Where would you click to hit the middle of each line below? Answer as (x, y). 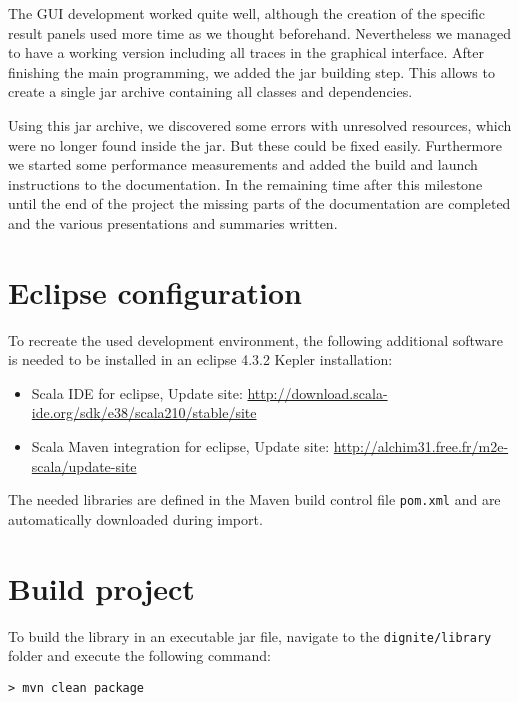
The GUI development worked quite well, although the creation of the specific (247, 13)
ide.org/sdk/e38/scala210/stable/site (144, 412)
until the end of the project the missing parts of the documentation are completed (259, 203)
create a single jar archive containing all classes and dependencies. (210, 91)
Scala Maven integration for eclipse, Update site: (180, 446)
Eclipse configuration (155, 291)
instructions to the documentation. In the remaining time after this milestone (245, 183)
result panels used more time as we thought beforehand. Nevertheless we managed (260, 32)
